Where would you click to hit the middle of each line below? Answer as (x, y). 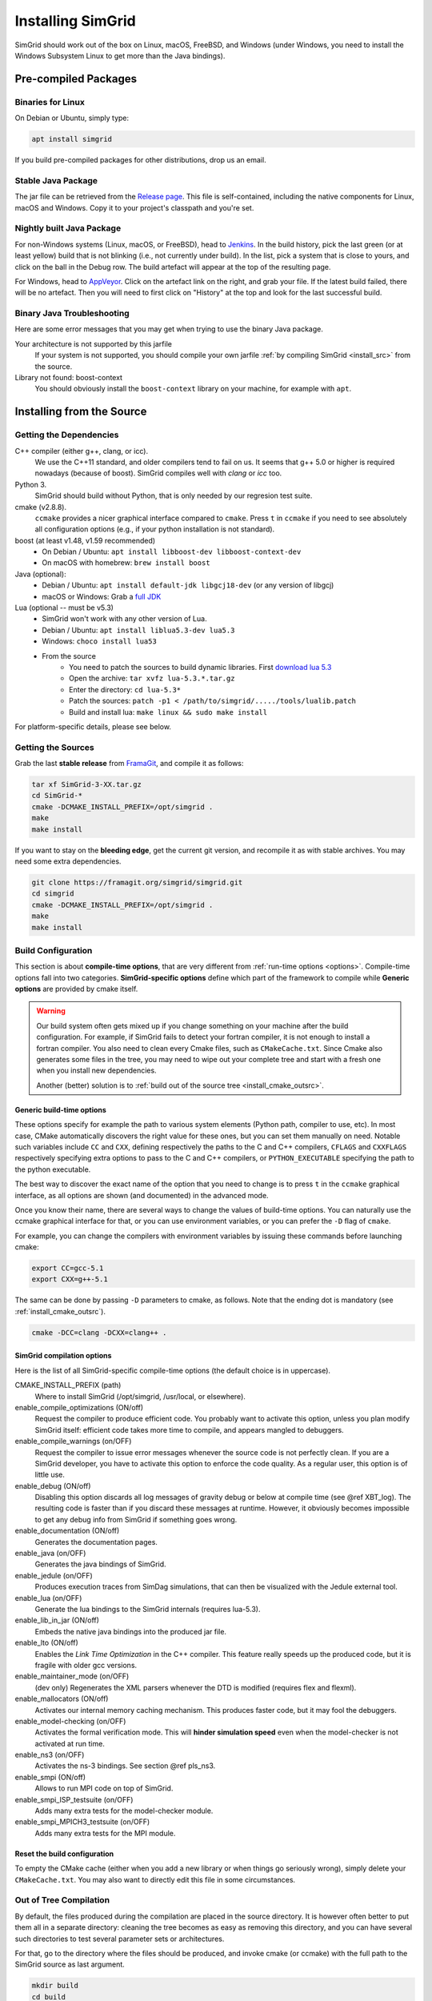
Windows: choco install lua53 (100, 641)
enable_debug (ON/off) (53, 1486)
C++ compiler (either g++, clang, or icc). (81, 451)
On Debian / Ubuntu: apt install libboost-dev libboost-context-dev (172, 551)
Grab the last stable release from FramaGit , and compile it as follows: (129, 764)
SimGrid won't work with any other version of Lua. (124, 619)
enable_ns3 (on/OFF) (50, 1755)
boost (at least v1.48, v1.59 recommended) (85, 540)
